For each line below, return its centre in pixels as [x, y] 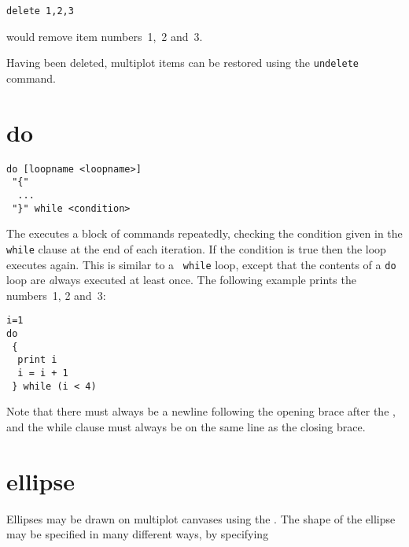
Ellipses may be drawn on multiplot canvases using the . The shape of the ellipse [201, 518]
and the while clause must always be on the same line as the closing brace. [186, 426]
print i [37, 360]
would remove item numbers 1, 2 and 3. [105, 36]
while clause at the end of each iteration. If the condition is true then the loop [196, 248]
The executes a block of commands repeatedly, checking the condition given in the [204, 233]
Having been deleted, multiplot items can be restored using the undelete [183, 63]
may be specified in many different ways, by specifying [138, 534]
